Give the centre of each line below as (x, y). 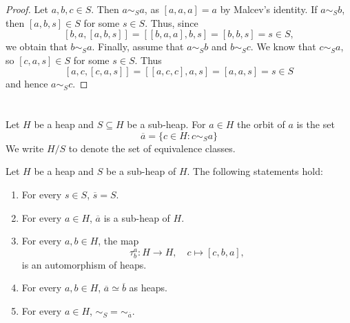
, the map (119, 241)
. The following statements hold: (255, 171)
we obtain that (37, 46)
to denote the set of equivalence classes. (152, 148)
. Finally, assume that (138, 46)
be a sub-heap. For (166, 124)
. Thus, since (172, 22)
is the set (316, 124)
